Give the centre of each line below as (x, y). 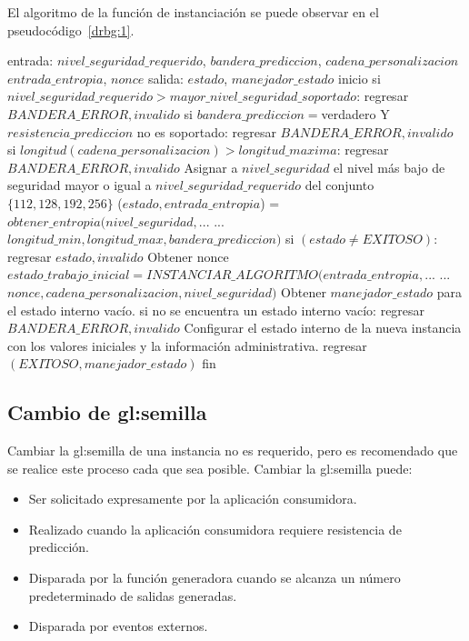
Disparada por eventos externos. (118, 626)
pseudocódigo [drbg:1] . (71, 30)
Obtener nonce (188, 256)
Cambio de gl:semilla (107, 412)
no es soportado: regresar (206, 131)
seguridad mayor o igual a (80, 185)
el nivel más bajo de (389, 167)
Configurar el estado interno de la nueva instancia (323, 328)
